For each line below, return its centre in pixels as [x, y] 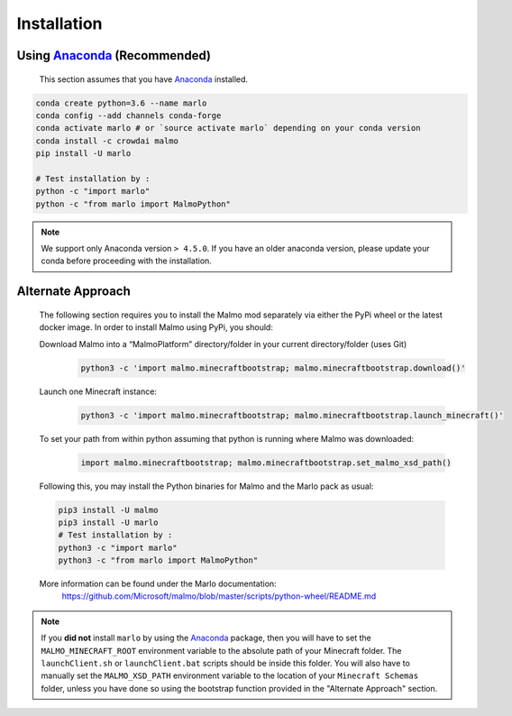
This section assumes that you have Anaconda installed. [143, 79]
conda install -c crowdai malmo [107, 141]
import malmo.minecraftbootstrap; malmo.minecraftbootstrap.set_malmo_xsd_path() [266, 463]
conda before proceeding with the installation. [126, 261]
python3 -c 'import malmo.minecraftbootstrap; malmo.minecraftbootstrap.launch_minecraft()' [292, 415]
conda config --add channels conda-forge [128, 115]
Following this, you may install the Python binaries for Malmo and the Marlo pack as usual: [206, 486]
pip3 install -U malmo [108, 510]
